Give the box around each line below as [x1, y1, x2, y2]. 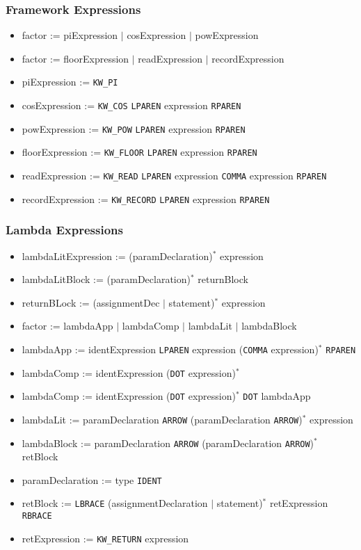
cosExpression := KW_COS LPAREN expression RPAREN [22, 98, 241, 113]
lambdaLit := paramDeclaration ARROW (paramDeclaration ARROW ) [22, 412, 303, 426]
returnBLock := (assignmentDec [22, 295, 160, 309]
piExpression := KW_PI [22, 74, 118, 89]
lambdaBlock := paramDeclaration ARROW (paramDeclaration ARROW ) [22, 435, 314, 450]
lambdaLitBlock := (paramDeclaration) [22, 272, 191, 286]
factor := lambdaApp [22, 318, 113, 333]
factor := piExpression [22, 28, 118, 42]
